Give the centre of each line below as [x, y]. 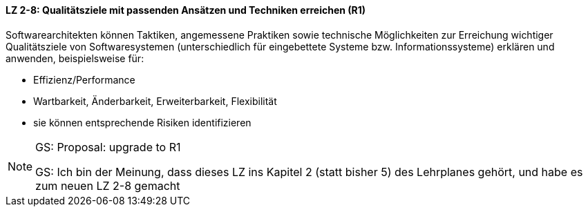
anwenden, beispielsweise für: [75, 58]
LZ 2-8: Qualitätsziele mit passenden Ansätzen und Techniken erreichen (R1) [186, 10]
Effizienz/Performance [84, 79]
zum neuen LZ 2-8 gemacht [108, 185]
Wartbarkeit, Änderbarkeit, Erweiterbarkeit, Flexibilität [155, 101]
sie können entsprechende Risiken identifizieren [142, 122]
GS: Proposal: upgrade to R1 [108, 147]
